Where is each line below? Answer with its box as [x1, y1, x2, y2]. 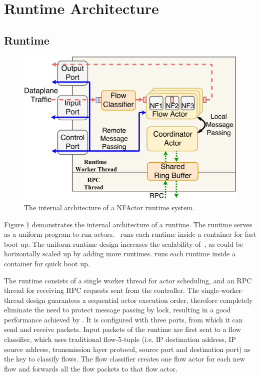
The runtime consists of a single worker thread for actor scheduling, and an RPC [4, 275, 252, 285]
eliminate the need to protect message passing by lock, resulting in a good [4, 304, 231, 315]
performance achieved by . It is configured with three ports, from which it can [4, 314, 243, 324]
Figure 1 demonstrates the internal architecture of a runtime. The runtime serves [4, 219, 252, 229]
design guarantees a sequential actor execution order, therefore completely [26, 294, 253, 305]
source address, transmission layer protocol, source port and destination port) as [4, 343, 250, 354]
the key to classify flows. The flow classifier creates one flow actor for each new [4, 353, 245, 364]
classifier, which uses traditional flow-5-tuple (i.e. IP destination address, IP [4, 334, 236, 344]
